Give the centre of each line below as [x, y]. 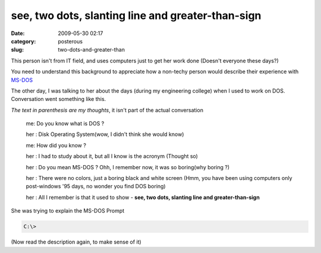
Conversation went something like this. [59, 99]
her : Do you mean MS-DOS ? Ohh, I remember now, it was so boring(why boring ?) [128, 167]
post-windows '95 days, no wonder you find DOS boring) [96, 186]
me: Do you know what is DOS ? [65, 124]
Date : [18, 33]
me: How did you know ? [56, 145]
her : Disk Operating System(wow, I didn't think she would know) [105, 134]
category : [23, 41]
